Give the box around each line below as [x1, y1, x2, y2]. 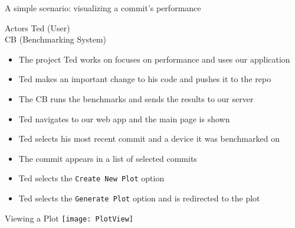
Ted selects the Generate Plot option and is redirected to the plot [18, 192, 260, 204]
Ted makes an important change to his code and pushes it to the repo [18, 73, 271, 85]
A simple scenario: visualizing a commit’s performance [5, 2, 201, 14]
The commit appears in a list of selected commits [18, 152, 197, 164]
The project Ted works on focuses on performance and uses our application [18, 53, 290, 65]
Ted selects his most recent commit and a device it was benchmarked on [18, 132, 280, 145]
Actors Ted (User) [5, 21, 70, 34]
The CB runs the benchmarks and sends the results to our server [18, 92, 254, 105]
